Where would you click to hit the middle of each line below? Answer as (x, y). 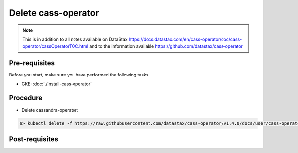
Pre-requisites (32, 63)
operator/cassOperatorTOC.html (56, 46)
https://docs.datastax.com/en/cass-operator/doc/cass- (185, 39)
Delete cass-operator (54, 13)
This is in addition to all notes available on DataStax (75, 39)
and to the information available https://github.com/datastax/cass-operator (166, 46)
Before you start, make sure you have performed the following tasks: (79, 75)
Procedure (26, 98)
